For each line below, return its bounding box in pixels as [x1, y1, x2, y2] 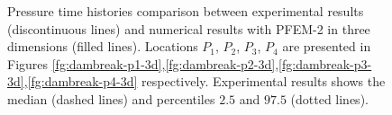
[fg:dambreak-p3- [278, 54, 372, 73]
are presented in [282, 37, 371, 56]
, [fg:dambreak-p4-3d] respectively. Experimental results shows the [23, 72, 386, 91]
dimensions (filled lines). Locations [7, 37, 198, 56]
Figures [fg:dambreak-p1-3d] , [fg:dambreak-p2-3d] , [7, 54, 279, 73]
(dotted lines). [290, 89, 369, 108]
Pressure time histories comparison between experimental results [7, 2, 364, 20]
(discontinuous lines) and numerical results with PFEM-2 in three [7, 19, 370, 38]
